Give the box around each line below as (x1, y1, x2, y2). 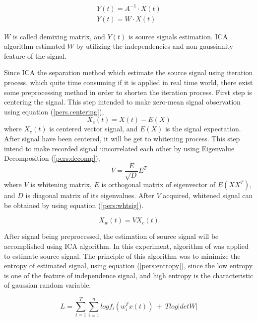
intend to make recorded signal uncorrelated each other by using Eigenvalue (4, 143, 235, 153)
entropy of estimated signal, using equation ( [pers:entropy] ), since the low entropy (4, 260, 253, 271)
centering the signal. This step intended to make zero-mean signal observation (4, 97, 241, 107)
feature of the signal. (4, 50, 67, 61)
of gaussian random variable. (4, 280, 91, 290)
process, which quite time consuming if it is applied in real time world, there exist (4, 77, 253, 87)
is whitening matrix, (30, 179, 92, 190)
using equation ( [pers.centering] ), (4, 106, 104, 116)
